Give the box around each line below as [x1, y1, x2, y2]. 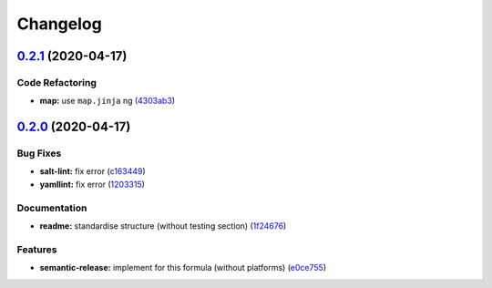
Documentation [16, 201, 87, 214]
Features [16, 242, 57, 255]
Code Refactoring [16, 76, 97, 88]
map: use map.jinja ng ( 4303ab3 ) [39, 96, 176, 107]
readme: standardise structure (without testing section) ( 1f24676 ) [39, 221, 287, 231]
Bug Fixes [16, 147, 62, 159]
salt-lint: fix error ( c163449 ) [39, 166, 146, 177]
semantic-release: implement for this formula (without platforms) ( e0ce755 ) [39, 262, 327, 273]
